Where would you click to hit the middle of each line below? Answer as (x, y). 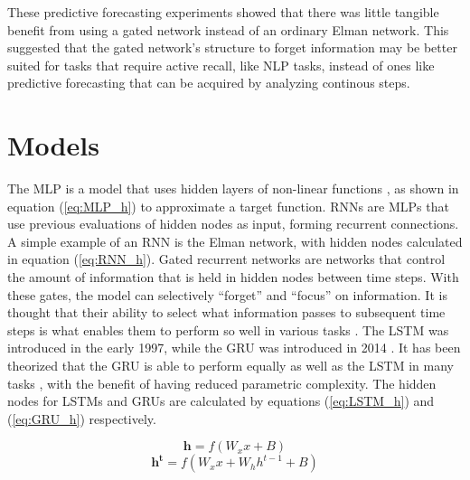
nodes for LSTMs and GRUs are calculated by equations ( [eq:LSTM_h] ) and (221, 401)
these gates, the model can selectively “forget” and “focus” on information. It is (227, 294)
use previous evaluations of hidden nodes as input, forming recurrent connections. (233, 224)
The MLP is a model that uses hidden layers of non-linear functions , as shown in (233, 188)
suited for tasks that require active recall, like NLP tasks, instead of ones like (221, 65)
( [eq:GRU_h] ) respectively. (82, 418)
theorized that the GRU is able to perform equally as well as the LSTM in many (230, 366)
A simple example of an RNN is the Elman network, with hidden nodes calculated (235, 241)
